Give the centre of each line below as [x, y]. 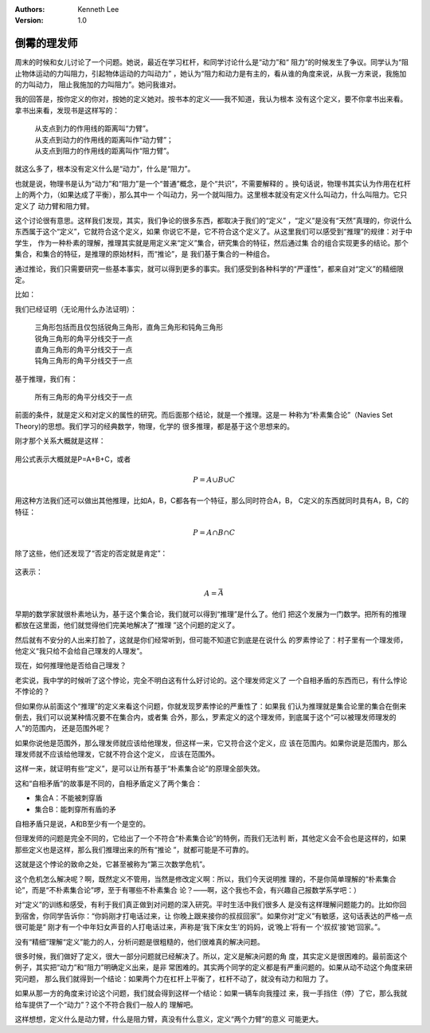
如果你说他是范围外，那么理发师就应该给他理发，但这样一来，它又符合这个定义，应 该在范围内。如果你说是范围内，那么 [211, 743]
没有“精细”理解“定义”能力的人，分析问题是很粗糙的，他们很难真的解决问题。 [139, 941]
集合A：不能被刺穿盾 [68, 798]
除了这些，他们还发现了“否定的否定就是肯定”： [91, 553]
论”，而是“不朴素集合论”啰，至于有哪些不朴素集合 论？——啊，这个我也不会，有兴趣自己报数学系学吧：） [188, 890]
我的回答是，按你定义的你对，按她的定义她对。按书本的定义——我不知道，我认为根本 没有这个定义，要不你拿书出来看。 [211, 99]
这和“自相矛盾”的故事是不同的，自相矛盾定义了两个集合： [109, 783]
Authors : [30, 9]
